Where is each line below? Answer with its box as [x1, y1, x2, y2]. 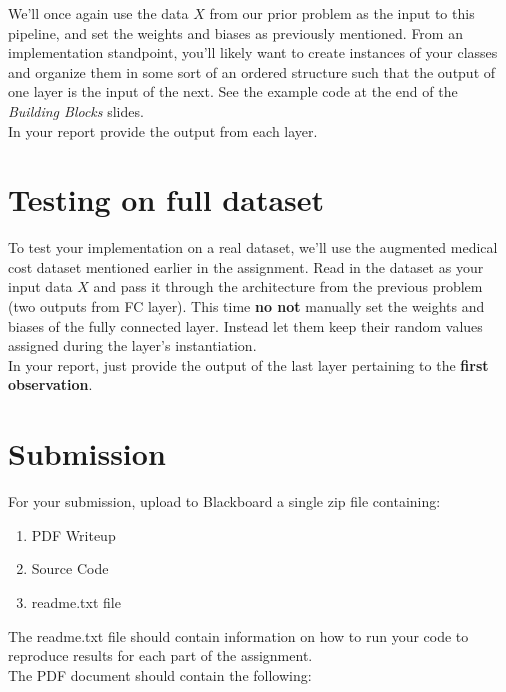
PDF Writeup [31, 524, 116, 545]
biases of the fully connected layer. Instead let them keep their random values [8, 315, 483, 336]
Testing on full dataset [8, 179, 325, 220]
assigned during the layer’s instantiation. [8, 335, 257, 356]
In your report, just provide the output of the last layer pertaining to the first [8, 354, 489, 375]
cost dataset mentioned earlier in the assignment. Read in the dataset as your [8, 256, 484, 277]
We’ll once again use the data [8, 3, 189, 23]
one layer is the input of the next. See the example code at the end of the [8, 81, 458, 102]
